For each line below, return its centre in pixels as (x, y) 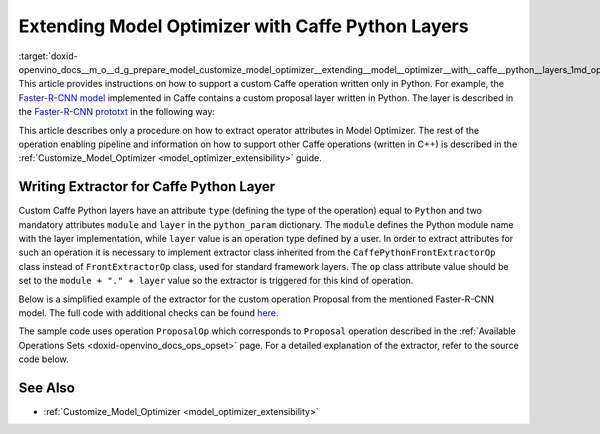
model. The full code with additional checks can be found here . (148, 312)
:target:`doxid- (48, 56)
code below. (43, 359)
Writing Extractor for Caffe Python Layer (147, 186)
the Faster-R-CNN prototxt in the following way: (116, 112)
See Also (46, 387)
